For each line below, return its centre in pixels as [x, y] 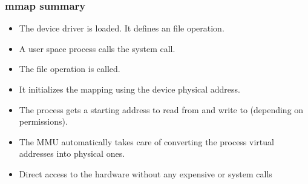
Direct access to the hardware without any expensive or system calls [146, 173]
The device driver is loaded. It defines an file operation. [122, 28]
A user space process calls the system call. [97, 48]
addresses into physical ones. [72, 153]
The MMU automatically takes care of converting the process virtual [146, 141]
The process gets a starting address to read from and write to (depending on [161, 109]
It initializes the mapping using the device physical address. [129, 89]
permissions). [43, 121]
